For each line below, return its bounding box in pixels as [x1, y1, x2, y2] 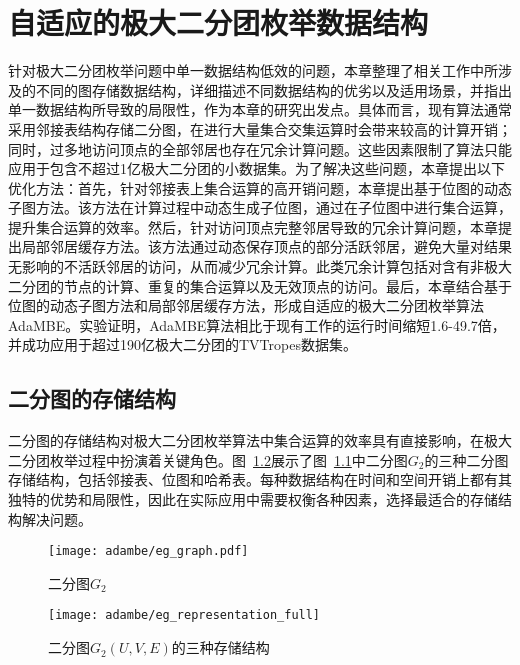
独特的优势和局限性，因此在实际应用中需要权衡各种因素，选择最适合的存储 [8, 489, 498, 510]
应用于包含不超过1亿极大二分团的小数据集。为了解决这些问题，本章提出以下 [8, 158, 505, 179]
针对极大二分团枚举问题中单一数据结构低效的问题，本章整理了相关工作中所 [8, 60, 498, 81]
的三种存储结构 [171, 637, 270, 658]
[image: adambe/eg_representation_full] [48, 608, 321, 623]
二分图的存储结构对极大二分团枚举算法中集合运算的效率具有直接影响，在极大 [8, 430, 512, 451]
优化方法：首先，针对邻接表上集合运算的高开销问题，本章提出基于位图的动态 [8, 177, 512, 198]
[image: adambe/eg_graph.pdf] [48, 544, 249, 559]
